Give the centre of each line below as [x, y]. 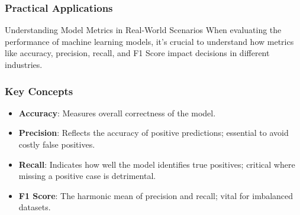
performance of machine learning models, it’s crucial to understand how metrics [149, 41]
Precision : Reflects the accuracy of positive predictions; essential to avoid [154, 133]
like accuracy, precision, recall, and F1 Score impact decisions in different [137, 53]
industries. [24, 64]
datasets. [35, 207]
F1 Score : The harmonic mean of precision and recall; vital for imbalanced [156, 195]
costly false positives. [57, 144]
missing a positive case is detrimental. [87, 176]
